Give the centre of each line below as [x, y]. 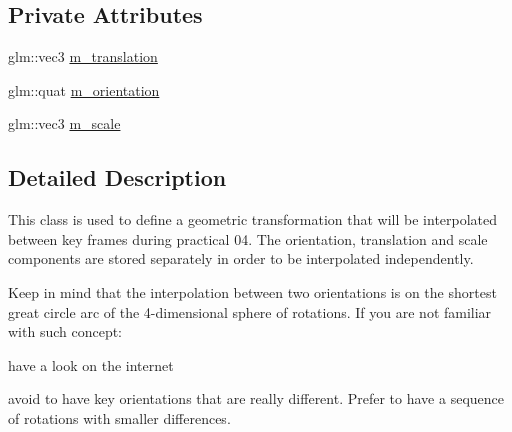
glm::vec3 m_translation [83, 56]
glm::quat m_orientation [84, 89]
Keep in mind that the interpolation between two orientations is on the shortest [252, 291]
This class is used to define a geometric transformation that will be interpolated [253, 219]
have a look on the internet [91, 364]
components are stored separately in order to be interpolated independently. [241, 258]
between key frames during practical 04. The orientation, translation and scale [248, 238]
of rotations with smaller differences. [119, 417]
